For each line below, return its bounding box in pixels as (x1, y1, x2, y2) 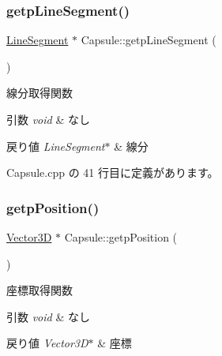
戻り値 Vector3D (6, 335, 88, 351)
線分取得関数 (6, 84, 73, 101)
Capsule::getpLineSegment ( (81, 32, 216, 48)
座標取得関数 (6, 282, 73, 298)
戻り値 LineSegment (6, 137, 105, 154)
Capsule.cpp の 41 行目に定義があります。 (6, 164, 219, 181)
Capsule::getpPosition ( (64, 229, 178, 245)
